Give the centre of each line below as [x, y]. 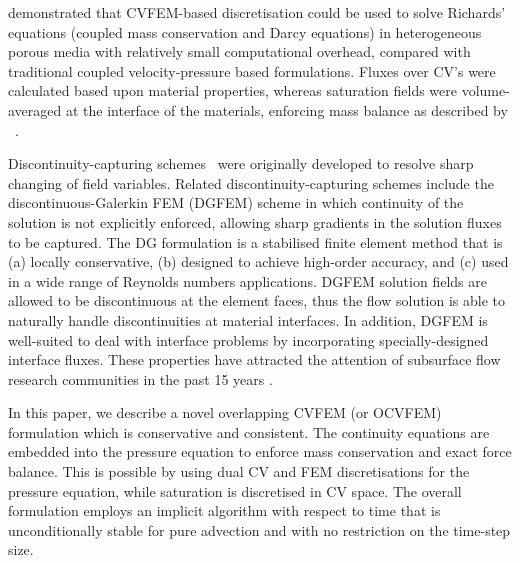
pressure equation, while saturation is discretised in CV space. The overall [235, 490]
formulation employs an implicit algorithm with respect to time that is [224, 510]
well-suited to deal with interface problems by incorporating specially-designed [248, 339]
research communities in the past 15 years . [140, 378]
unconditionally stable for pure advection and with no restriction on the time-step [259, 529]
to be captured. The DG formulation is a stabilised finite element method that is [255, 241]
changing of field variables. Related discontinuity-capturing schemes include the [251, 182]
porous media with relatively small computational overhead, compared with [239, 51]
